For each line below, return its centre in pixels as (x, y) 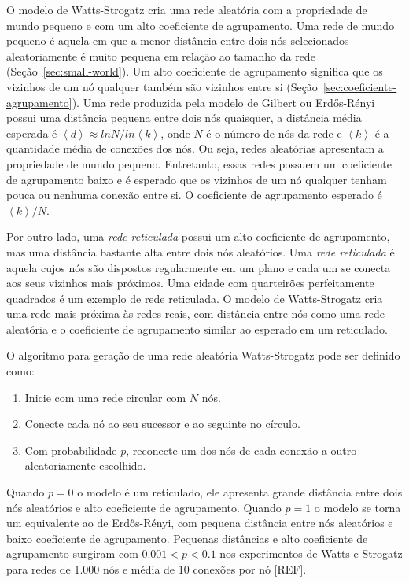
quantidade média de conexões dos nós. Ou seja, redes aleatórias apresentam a (195, 148)
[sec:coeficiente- (360, 86)
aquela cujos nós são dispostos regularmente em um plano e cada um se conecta (199, 267)
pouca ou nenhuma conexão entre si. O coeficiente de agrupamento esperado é (194, 195)
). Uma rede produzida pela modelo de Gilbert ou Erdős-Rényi (223, 102)
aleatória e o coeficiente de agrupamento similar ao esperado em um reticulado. (197, 328)
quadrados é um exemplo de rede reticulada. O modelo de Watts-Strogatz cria (195, 298)
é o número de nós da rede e (274, 133)
